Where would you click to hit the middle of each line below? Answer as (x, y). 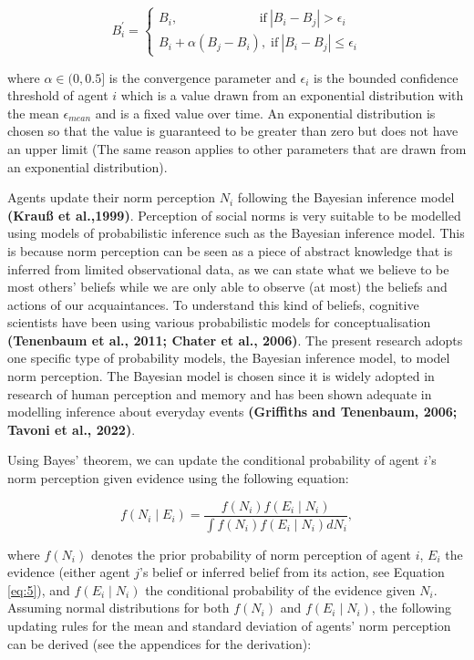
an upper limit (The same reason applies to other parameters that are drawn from (237, 148)
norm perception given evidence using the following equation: (178, 478)
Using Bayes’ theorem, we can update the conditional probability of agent (213, 460)
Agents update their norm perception (112, 197)
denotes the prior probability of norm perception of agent (251, 554)
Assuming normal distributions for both (118, 608)
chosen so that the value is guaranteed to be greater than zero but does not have (233, 131)
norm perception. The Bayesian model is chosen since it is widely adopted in (221, 376)
